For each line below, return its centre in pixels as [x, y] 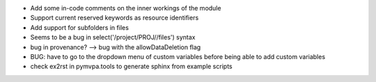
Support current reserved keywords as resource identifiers [115, 18]
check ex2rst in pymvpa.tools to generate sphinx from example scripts [131, 67]
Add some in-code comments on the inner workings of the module [126, 8]
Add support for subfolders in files [79, 27]
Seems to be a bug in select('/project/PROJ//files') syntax [113, 38]
